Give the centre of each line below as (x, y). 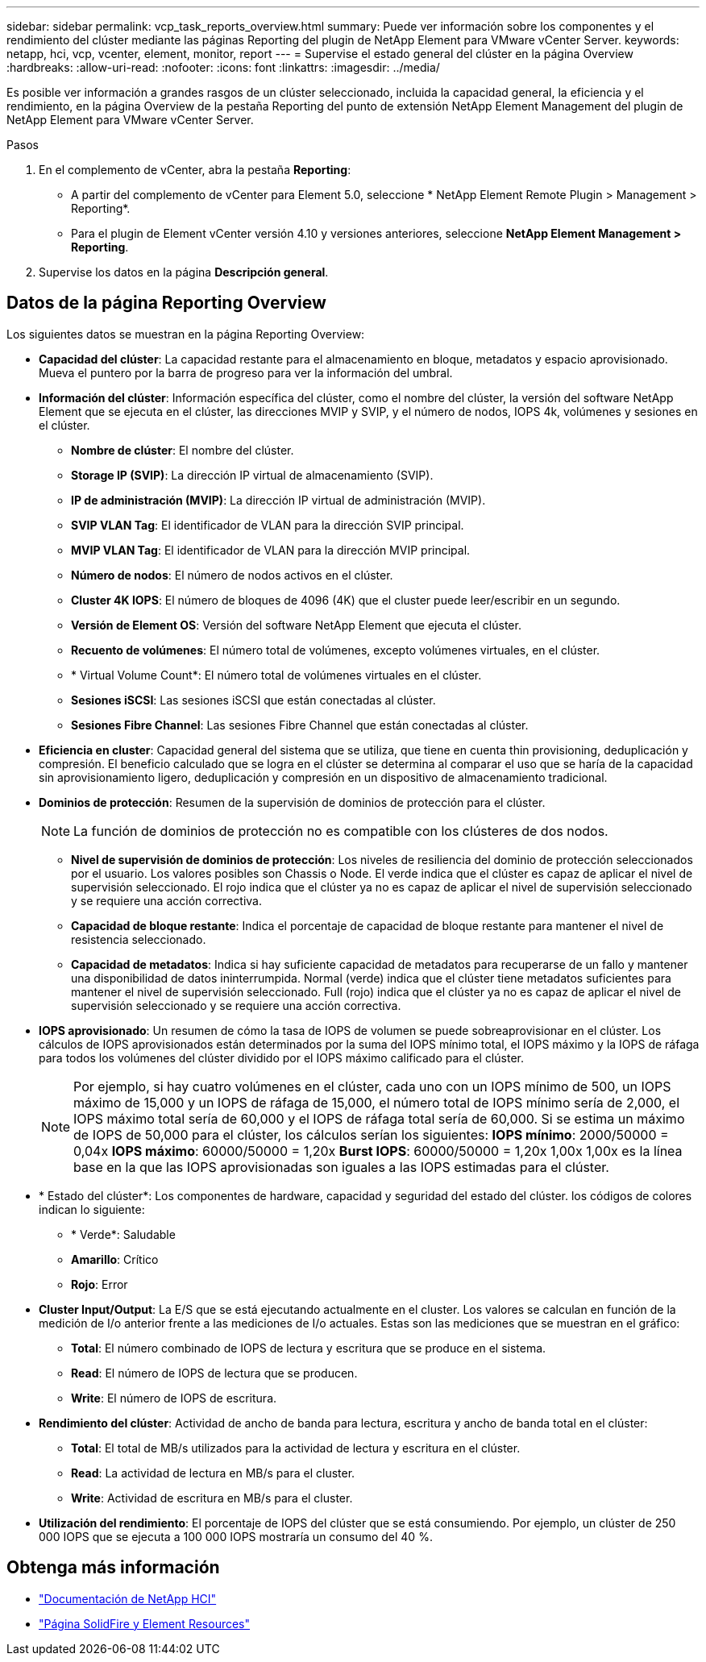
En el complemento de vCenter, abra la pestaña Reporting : (195, 170)
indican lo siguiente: (92, 1209)
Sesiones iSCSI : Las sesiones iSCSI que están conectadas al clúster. (253, 700)
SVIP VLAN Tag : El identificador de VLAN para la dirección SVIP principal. (268, 525)
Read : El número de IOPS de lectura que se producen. (214, 1373)
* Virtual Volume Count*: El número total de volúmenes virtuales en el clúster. (276, 675)
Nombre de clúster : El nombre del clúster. (183, 450)
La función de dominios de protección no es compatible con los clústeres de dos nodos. (341, 831)
